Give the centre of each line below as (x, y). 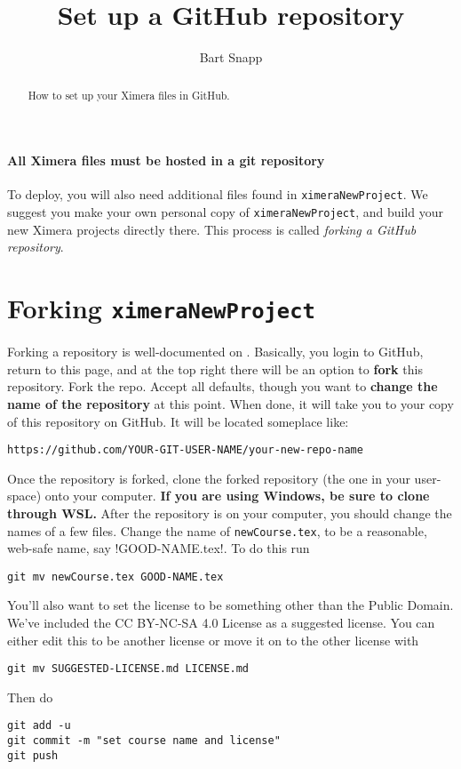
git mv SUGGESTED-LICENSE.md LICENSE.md (128, 669)
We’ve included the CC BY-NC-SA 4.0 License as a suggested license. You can (221, 623)
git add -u (39, 726)
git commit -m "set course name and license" (144, 741)
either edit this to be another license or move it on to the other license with (213, 640)
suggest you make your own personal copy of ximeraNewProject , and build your (225, 212)
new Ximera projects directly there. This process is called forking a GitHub (212, 229)
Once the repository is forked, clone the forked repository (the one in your (209, 478)
